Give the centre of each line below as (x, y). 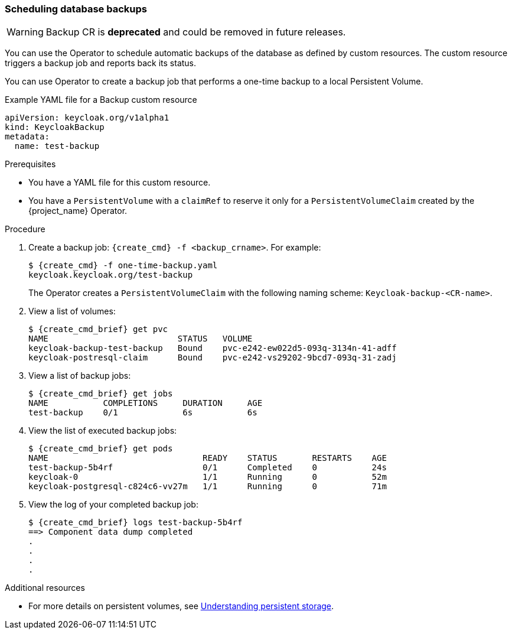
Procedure (25, 229)
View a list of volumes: (72, 311)
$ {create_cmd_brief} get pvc (98, 329)
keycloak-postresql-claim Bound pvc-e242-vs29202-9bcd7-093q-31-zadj (213, 358)
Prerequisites (30, 164)
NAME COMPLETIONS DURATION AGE (146, 403)
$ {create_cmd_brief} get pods (101, 449)
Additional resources (45, 588)
